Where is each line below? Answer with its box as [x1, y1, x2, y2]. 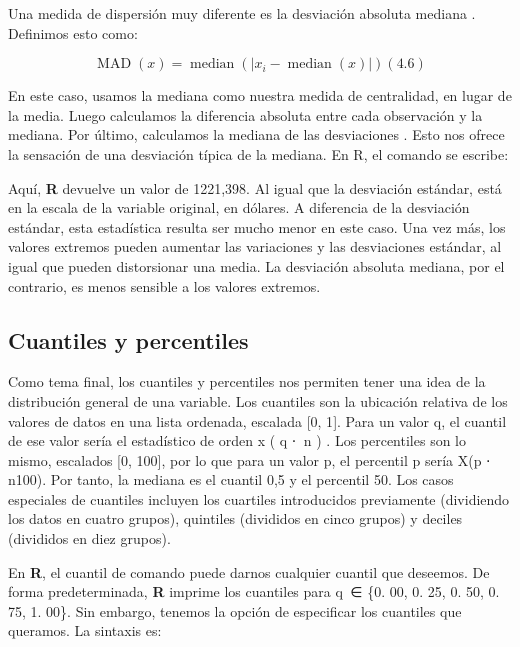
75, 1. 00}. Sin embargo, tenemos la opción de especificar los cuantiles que [8, 600, 462, 621]
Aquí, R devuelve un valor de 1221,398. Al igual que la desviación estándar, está [8, 177, 502, 198]
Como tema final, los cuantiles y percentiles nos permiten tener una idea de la [8, 371, 486, 392]
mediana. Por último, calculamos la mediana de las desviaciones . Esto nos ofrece [8, 124, 505, 145]
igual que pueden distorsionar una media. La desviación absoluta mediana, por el [8, 255, 505, 276]
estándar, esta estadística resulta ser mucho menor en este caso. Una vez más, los [8, 216, 506, 237]
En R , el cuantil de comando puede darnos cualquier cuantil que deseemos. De [8, 561, 490, 582]
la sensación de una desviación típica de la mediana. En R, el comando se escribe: [8, 143, 509, 164]
